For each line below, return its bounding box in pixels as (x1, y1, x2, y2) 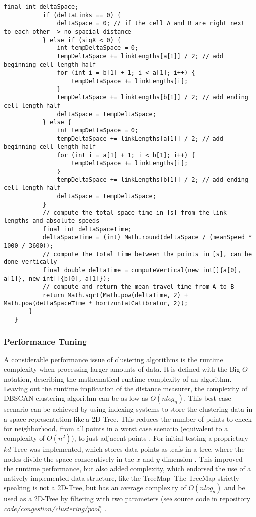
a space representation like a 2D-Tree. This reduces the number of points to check (4, 413, 252, 424)
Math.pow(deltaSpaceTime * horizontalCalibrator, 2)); (4, 300, 188, 307)
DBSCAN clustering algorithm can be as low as (4, 393, 148, 403)
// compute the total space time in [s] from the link (43, 209, 227, 216)
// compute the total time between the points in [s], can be (43, 250, 252, 258)
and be (224, 482, 245, 493)
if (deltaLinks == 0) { (43, 11, 121, 19)
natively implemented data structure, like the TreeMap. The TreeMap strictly (4, 473, 239, 483)
